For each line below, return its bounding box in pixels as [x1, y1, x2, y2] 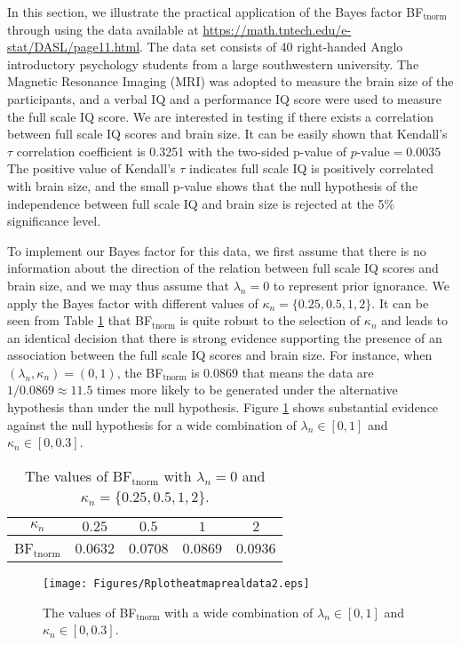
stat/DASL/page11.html [7, 37, 140, 56]
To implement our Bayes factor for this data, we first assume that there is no [7, 241, 426, 259]
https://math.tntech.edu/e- [203, 20, 352, 38]
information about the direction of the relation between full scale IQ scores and [7, 259, 439, 277]
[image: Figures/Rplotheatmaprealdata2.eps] [43, 577, 310, 590]
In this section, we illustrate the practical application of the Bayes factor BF [7, 3, 424, 20]
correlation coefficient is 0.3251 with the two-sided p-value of [16, 141, 346, 160]
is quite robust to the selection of [179, 311, 361, 330]
